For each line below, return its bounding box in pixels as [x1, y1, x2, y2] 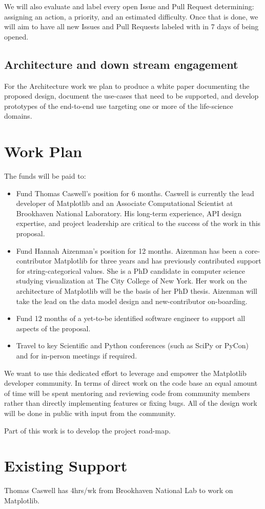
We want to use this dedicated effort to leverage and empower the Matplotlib [4, 367, 247, 378]
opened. [4, 31, 29, 42]
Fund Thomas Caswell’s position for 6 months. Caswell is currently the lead [16, 187, 254, 198]
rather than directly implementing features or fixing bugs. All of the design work [4, 398, 257, 408]
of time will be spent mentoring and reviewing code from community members [4, 387, 250, 398]
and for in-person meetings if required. [16, 350, 137, 361]
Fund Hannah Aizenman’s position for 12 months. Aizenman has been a [16, 245, 242, 256]
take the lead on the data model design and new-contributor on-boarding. [16, 295, 248, 306]
